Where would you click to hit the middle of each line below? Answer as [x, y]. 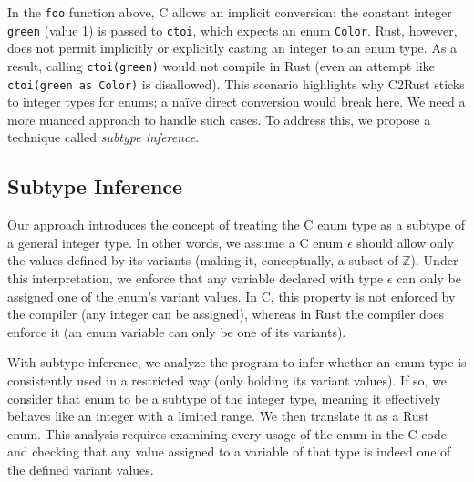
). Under [434, 260]
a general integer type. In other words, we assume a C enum [175, 242]
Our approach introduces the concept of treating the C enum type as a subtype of [237, 225]
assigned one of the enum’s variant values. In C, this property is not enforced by [232, 296]
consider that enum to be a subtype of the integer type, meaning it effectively [224, 398]
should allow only [405, 242]
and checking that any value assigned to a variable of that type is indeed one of [229, 451]
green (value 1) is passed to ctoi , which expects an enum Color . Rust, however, [232, 30]
